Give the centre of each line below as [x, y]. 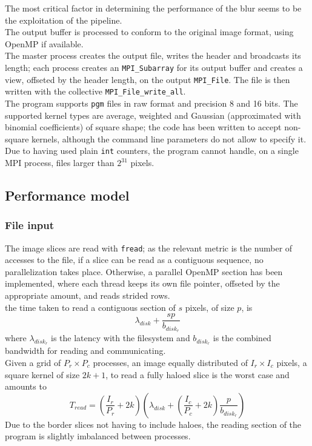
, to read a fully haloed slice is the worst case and [197, 374]
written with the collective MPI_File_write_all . [95, 91]
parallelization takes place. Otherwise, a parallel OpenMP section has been [144, 271]
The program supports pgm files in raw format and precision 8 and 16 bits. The [151, 103]
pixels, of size [210, 307]
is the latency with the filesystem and [121, 338]
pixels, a [292, 362]
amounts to [26, 386]
